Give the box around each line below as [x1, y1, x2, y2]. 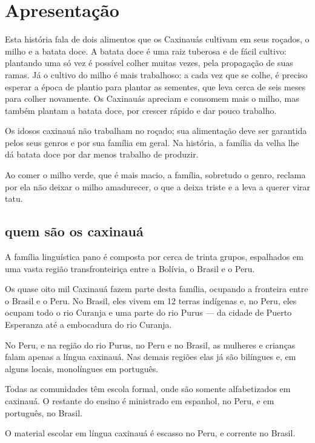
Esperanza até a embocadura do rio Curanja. [5, 318, 172, 331]
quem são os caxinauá [5, 222, 144, 241]
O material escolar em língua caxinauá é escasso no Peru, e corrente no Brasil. [5, 427, 296, 439]
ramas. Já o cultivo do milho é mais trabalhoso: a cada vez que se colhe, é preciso [5, 68, 308, 81]
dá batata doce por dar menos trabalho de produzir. [5, 148, 199, 161]
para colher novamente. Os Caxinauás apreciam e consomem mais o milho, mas [5, 92, 299, 105]
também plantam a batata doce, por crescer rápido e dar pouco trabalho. [5, 104, 277, 116]
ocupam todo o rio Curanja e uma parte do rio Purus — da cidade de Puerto [5, 306, 292, 319]
